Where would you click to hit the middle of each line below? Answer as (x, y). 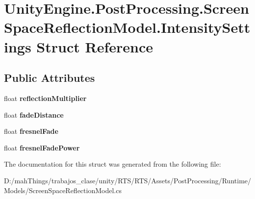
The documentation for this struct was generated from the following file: (113, 164)
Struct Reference (95, 46)
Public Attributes (50, 78)
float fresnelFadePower (42, 147)
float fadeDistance (34, 114)
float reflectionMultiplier (45, 98)
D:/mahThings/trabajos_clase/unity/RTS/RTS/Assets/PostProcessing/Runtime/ (128, 180)
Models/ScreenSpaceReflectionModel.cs (63, 190)
